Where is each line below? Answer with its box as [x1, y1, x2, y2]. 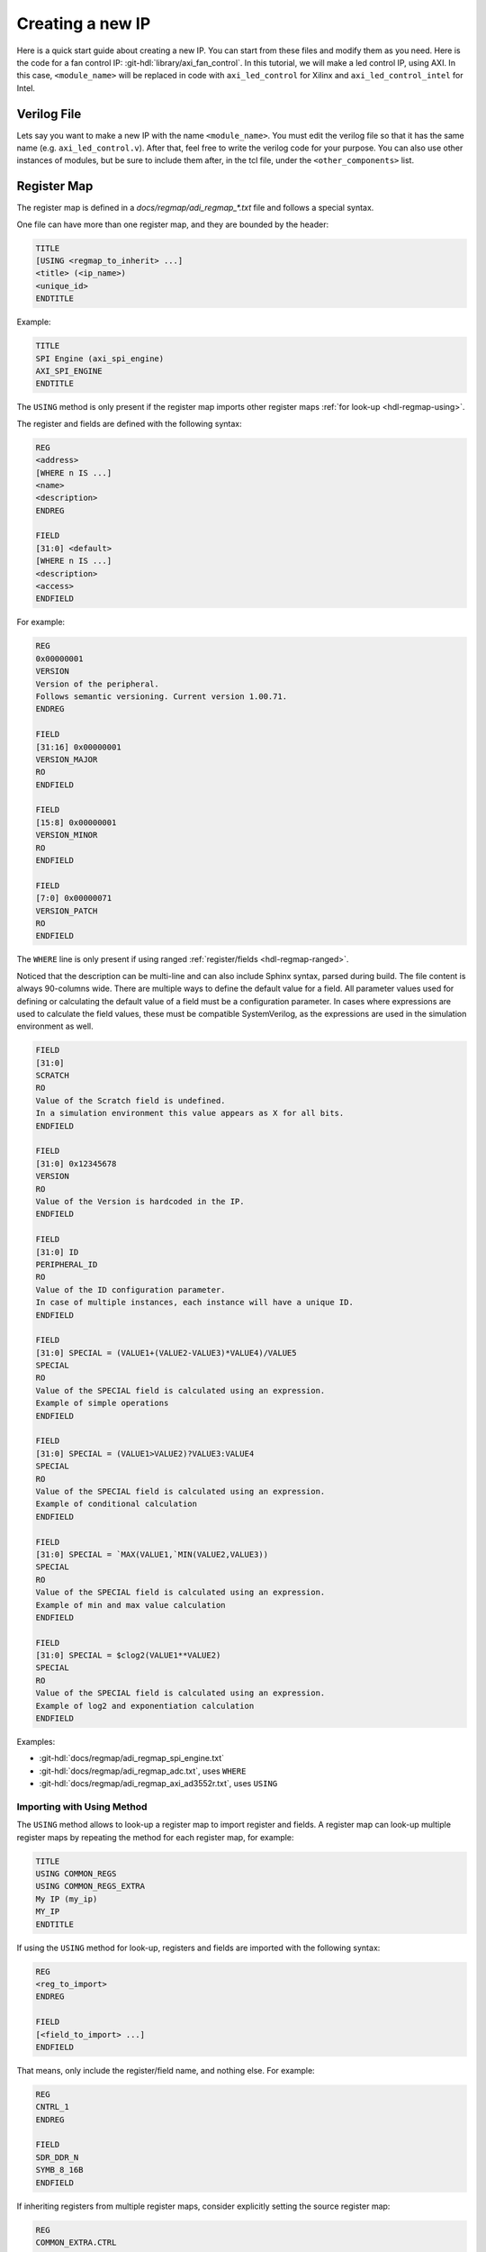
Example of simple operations [35, 1398, 169, 1409]
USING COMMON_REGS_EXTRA [35, 1881, 146, 1892]
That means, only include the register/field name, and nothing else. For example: [16, 2065, 315, 2075]
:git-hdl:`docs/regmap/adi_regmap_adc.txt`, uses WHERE [39, 1766, 247, 1776]
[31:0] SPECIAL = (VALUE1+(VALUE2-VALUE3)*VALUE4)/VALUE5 [35, 1348, 297, 1358]
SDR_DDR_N [35, 2152, 79, 2162]
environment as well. [16, 1021, 94, 1031]
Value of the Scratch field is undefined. [35, 1095, 226, 1105]
